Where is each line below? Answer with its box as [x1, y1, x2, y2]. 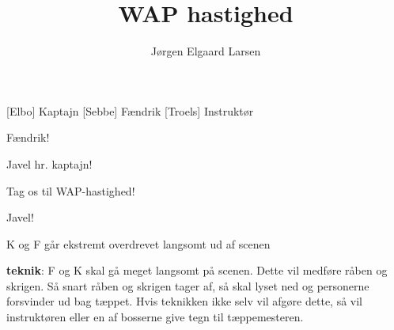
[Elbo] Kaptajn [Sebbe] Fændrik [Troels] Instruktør [6, 102, 254, 119]
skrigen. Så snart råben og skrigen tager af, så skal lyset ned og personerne [6, 277, 369, 294]
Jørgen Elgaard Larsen [150, 43, 261, 59]
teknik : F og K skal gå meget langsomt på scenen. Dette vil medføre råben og [6, 262, 388, 279]
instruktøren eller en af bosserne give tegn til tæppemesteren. [6, 309, 304, 325]
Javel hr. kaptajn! [6, 155, 93, 172]
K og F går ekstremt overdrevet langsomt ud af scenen [6, 235, 271, 252]
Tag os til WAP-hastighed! [6, 182, 135, 199]
